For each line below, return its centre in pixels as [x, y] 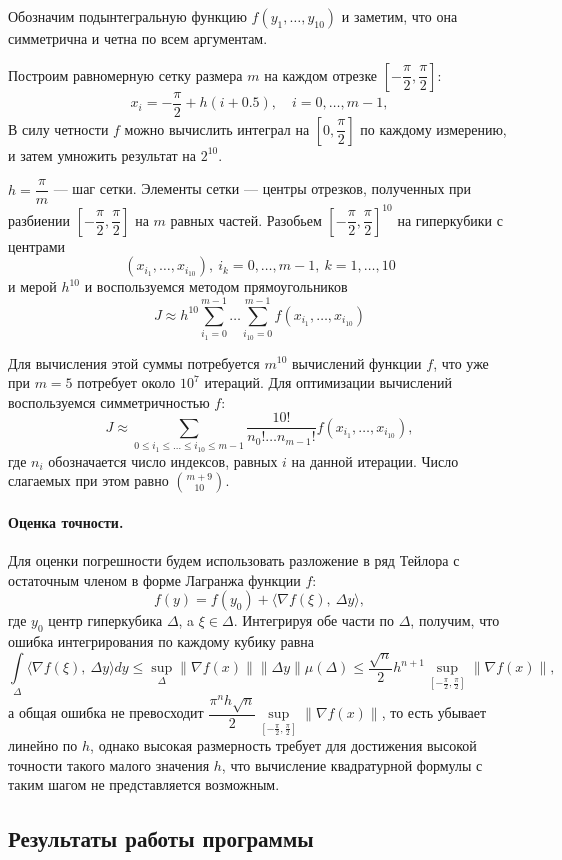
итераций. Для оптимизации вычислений [328, 382]
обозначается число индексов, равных [163, 460]
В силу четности [58, 128]
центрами [37, 245]
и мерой [32, 286]
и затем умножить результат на [102, 154]
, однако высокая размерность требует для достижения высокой [283, 745]
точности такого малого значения [109, 764]
